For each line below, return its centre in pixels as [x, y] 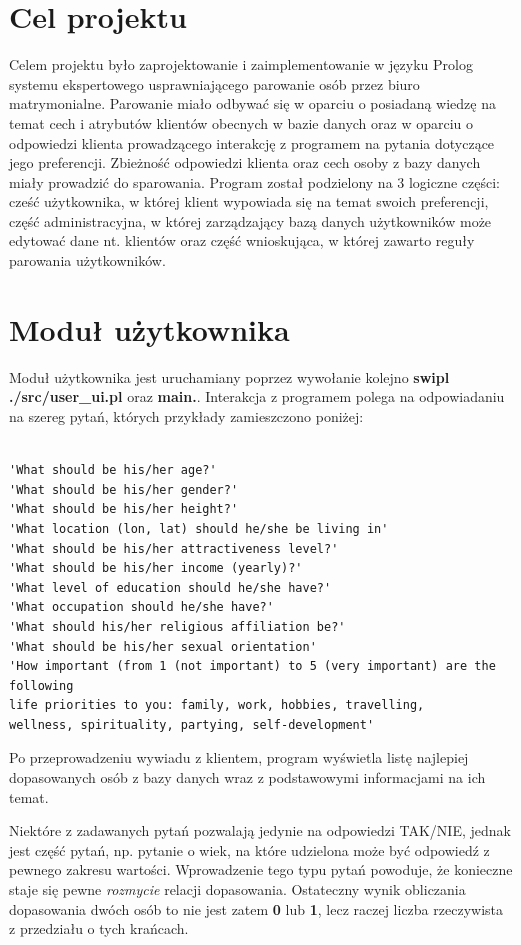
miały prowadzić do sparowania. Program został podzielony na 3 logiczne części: [255, 181]
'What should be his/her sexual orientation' [163, 646]
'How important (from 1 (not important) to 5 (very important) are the [252, 666]
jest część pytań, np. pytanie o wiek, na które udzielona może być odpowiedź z [249, 849]
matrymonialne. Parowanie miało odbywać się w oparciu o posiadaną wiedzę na [252, 103]
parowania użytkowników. [87, 260]
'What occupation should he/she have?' [141, 607]
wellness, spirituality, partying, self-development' [192, 724]
